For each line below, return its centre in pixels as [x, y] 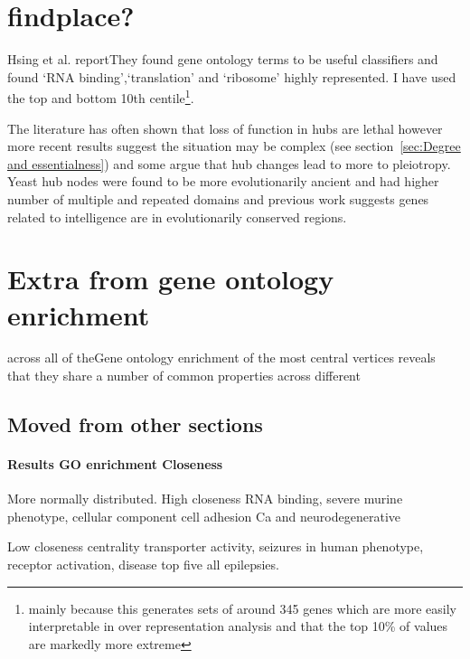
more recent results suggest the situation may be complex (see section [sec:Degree [234, 146]
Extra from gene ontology [171, 279]
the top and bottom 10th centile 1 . [101, 96]
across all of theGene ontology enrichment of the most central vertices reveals [221, 358]
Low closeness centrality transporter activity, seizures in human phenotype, [216, 546]
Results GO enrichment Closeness [115, 464]
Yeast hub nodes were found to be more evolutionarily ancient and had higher [223, 181]
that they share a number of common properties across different [184, 376]
